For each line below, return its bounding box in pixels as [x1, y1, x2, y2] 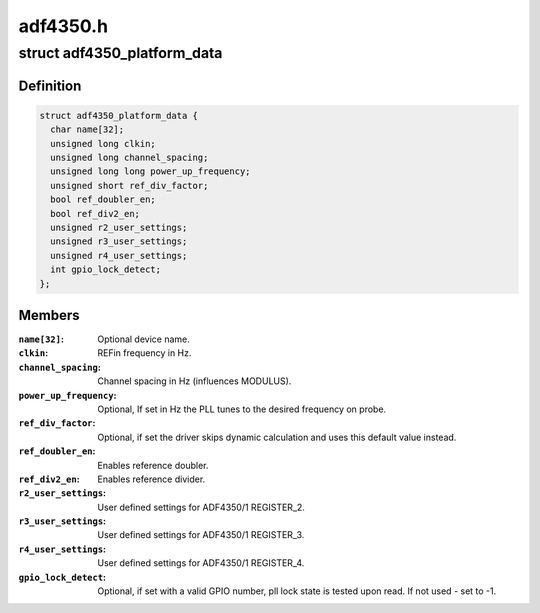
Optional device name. [97, 333, 190, 345]
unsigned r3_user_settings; [50, 236, 188, 247]
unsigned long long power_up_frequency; [50, 166, 251, 177]
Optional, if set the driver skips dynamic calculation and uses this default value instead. [97, 431, 457, 443]
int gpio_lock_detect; [50, 264, 162, 275]
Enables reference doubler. [97, 459, 209, 471]
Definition [18, 77, 82, 94]
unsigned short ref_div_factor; [50, 180, 209, 191]
